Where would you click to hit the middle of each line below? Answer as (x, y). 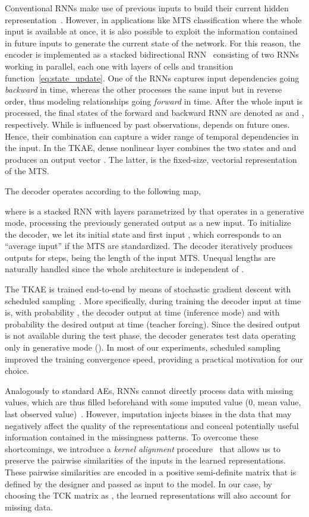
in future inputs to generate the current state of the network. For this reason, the (153, 42)
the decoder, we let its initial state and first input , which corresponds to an (143, 234)
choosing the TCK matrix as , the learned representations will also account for (148, 495)
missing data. (29, 507)
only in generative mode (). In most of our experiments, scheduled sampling (143, 347)
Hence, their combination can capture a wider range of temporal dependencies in (152, 136)
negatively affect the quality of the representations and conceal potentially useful (152, 425)
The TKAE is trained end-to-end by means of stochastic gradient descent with (148, 289)
